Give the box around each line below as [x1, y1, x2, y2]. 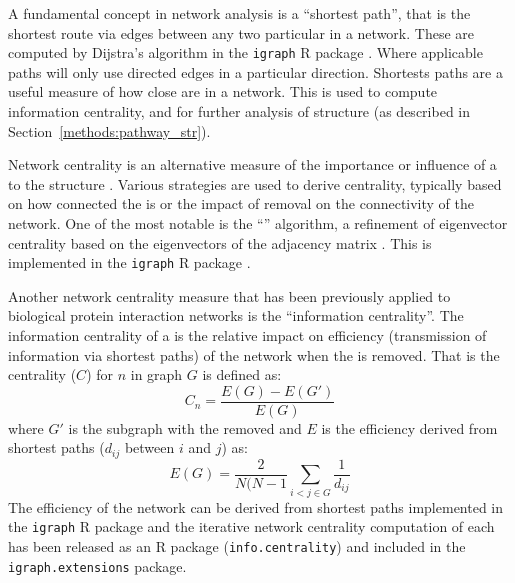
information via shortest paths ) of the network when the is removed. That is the [8, 344, 500, 365]
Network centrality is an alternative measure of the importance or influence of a [8, 154, 497, 175]
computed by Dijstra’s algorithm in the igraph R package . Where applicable [8, 42, 483, 63]
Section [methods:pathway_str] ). [8, 120, 211, 141]
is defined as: [202, 364, 282, 385]
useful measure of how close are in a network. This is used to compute [8, 81, 438, 102]
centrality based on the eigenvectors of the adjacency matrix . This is [8, 232, 432, 253]
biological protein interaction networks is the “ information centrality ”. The [8, 305, 464, 326]
